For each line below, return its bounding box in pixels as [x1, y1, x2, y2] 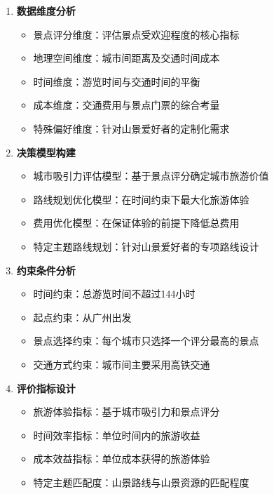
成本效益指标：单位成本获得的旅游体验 [33, 451, 210, 466]
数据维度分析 [16, 4, 76, 18]
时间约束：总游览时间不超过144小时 [33, 286, 196, 301]
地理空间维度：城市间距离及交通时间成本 [33, 51, 220, 65]
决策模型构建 [16, 145, 76, 159]
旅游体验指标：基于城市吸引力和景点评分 [33, 404, 220, 419]
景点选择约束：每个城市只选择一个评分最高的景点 [33, 333, 259, 348]
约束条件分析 [16, 262, 76, 277]
